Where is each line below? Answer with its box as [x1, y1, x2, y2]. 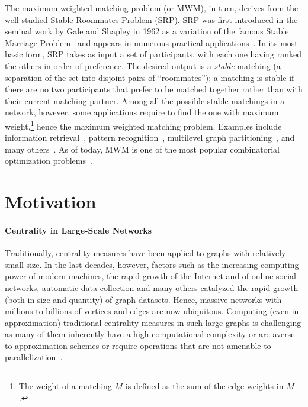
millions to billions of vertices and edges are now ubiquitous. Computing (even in [5, 305, 299, 317]
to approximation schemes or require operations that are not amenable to [5, 339, 271, 351]
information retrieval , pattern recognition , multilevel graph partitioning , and [5, 131, 295, 144]
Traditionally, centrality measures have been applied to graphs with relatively [5, 247, 286, 259]
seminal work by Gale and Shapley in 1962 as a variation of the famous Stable [5, 25, 289, 37]
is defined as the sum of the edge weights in [125, 380, 284, 392]
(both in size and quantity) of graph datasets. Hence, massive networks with [5, 293, 282, 305]
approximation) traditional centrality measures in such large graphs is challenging [5, 316, 301, 328]
